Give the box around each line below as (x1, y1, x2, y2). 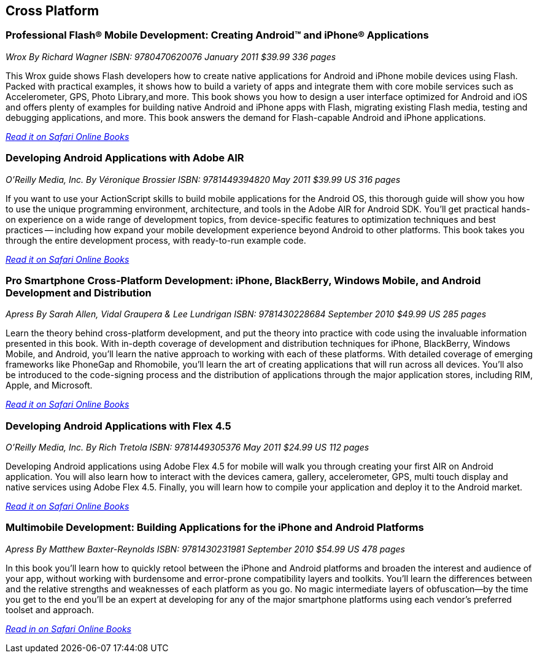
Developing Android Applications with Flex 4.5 (6, 419, 231, 432)
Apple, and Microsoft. (6, 380, 93, 391)
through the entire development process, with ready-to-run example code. (6, 234, 306, 246)
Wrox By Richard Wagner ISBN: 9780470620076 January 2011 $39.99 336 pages (6, 51, 336, 62)
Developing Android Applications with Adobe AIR (6, 152, 244, 164)
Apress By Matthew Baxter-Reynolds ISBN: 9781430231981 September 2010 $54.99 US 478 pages (6, 543, 405, 554)
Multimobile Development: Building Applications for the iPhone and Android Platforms (6, 521, 424, 534)
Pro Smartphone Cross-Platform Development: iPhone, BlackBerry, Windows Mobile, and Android (6, 274, 481, 287)
